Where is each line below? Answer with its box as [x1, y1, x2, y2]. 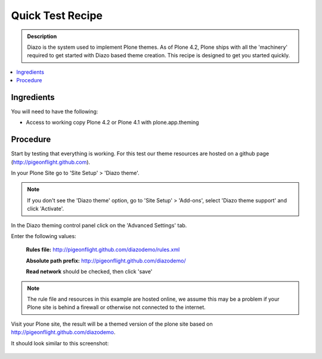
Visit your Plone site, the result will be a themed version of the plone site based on [11, 320, 213, 327]
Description [27, 33, 57, 40]
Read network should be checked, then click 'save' [26, 268, 153, 275]
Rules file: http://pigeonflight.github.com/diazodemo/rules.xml [26, 246, 180, 253]
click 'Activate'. [27, 205, 64, 213]
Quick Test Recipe [11, 9, 103, 22]
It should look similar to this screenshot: [11, 339, 109, 346]
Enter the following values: [11, 233, 77, 240]
